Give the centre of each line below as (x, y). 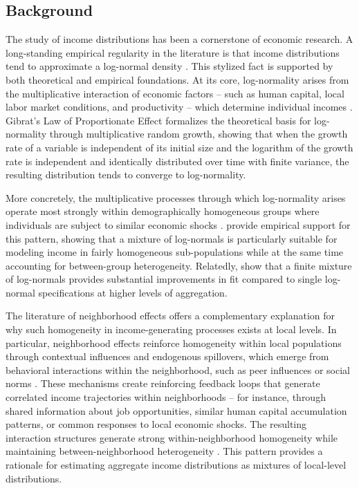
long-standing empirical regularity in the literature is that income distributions (173, 52)
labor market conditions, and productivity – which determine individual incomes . (179, 107)
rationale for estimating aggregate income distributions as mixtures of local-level (176, 465)
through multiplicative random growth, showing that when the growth (199, 134)
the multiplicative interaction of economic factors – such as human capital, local (175, 93)
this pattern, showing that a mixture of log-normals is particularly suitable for (172, 238)
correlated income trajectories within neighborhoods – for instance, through (166, 397)
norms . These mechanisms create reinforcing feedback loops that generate (163, 383)
